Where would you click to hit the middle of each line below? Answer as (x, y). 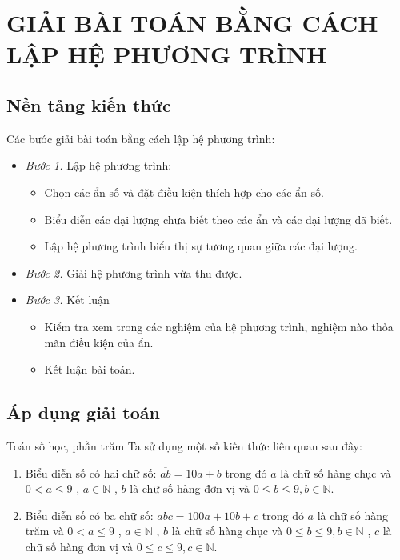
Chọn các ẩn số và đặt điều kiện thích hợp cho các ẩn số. (184, 192)
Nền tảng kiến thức (89, 104)
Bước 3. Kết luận (67, 300)
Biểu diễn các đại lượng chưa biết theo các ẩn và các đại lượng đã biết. (218, 219)
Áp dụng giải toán (83, 412)
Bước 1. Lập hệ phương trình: (98, 165)
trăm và (44, 531)
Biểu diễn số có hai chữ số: (91, 472)
